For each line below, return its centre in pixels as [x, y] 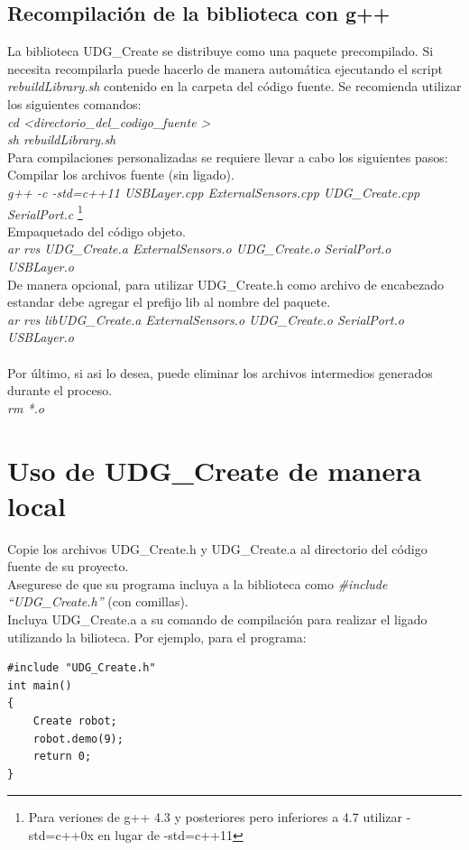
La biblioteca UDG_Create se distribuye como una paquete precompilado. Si [221, 51]
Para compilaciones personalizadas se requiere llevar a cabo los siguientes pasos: [228, 157]
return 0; [62, 757]
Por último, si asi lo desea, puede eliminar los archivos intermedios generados [220, 372]
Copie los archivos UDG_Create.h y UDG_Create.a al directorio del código [217, 548]
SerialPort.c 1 [45, 212]
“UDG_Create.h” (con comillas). [98, 601]
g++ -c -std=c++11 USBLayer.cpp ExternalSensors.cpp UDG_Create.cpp [214, 192]
